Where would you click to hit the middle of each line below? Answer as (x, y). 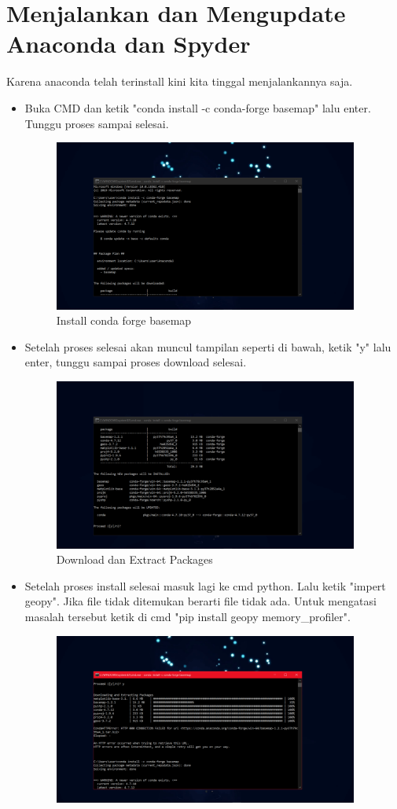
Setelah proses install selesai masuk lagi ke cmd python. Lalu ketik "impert (205, 585)
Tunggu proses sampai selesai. (97, 123)
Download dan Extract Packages (134, 559)
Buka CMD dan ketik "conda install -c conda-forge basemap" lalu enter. (198, 107)
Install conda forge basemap (124, 320)
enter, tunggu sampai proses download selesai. (136, 362)
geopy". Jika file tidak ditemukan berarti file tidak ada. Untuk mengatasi (200, 601)
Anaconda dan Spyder (129, 44)
